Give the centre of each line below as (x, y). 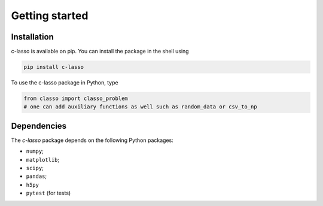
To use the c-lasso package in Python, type (65, 83)
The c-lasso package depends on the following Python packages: (92, 140)
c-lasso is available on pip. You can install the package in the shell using (100, 51)
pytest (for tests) (48, 193)
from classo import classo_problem (76, 99)
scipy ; (35, 168)
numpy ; (35, 151)
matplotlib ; (43, 159)
